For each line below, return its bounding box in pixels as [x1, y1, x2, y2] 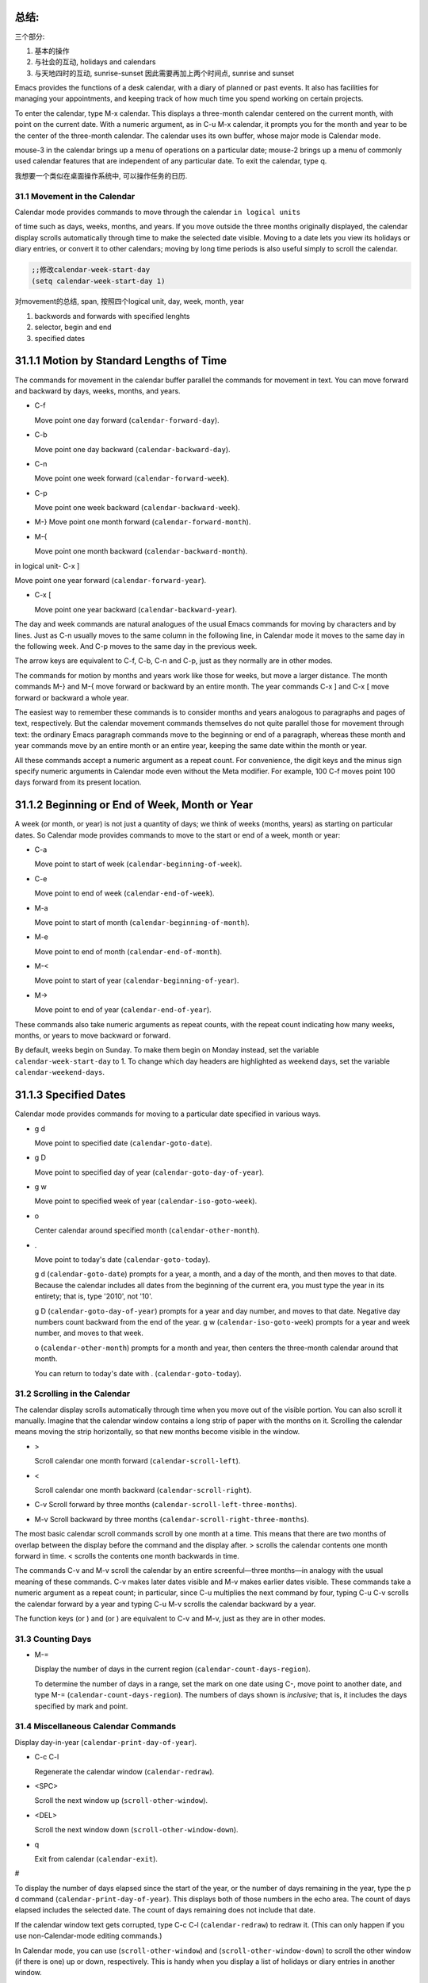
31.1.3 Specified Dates [14, 1088, 126, 1102]
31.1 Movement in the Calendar [14, 190, 136, 201]
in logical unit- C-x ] [14, 561, 80, 570]
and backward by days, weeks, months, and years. [14, 385, 182, 396]
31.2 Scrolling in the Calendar [14, 1388, 131, 1399]
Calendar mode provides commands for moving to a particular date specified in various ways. [14, 1109, 321, 1118]
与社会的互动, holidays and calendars [34, 57, 156, 67]
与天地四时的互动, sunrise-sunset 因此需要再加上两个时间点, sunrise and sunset [34, 68, 295, 78]
